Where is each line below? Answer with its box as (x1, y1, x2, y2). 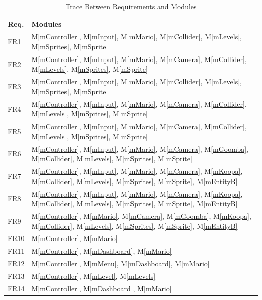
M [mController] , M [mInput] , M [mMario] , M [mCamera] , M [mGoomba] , (31, 143, 248, 154)
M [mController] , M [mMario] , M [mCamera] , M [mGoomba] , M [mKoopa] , (31, 210, 251, 221)
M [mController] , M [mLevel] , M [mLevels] (31, 270, 156, 281)
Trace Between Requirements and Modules (65, 1, 197, 11)
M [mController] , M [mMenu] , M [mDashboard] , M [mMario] (31, 258, 210, 269)
